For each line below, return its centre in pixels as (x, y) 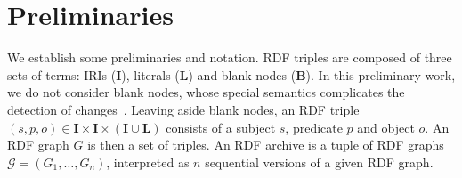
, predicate (314, 127)
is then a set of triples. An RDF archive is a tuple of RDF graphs (266, 145)
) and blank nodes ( (242, 74)
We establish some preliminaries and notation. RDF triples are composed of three (230, 57)
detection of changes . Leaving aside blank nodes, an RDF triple (183, 109)
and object (386, 127)
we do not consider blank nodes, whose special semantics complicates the (206, 92)
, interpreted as (148, 162)
